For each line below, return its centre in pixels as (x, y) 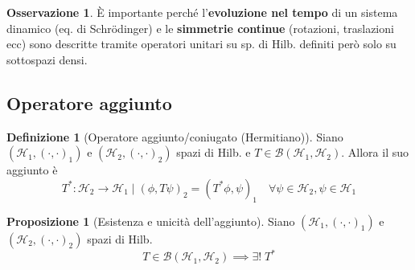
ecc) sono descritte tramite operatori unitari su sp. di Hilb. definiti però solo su (201, 44)
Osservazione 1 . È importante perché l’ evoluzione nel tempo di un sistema (202, 12)
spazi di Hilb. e (214, 152)
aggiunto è (32, 170)
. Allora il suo (375, 152)
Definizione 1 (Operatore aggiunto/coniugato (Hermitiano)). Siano (175, 136)
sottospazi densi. (47, 59)
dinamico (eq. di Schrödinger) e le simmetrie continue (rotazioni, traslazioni (200, 28)
